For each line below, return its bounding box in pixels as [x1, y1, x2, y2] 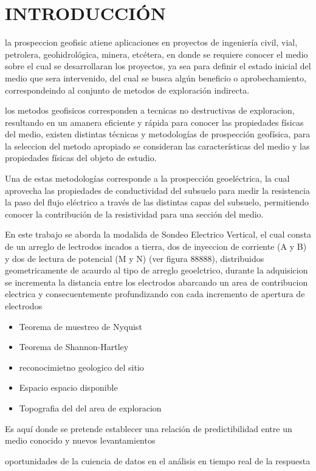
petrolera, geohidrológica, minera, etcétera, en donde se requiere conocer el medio [5, 47, 308, 60]
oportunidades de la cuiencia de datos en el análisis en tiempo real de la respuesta [5, 454, 311, 467]
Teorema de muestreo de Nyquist [19, 320, 142, 332]
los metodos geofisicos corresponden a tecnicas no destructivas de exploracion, [5, 104, 295, 117]
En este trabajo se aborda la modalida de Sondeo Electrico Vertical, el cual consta [5, 228, 311, 241]
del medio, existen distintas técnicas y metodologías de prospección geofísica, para [5, 128, 311, 140]
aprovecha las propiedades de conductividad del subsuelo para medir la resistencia [5, 184, 310, 196]
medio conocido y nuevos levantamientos [5, 434, 156, 447]
